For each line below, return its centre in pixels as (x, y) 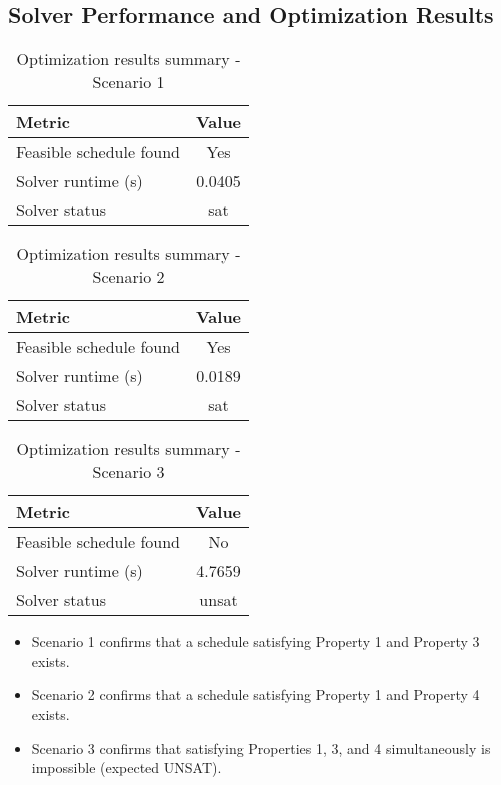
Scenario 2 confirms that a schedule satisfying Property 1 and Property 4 (255, 694)
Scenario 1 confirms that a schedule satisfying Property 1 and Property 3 (255, 641)
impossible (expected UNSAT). (126, 767)
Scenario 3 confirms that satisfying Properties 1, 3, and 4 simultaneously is (261, 747)
